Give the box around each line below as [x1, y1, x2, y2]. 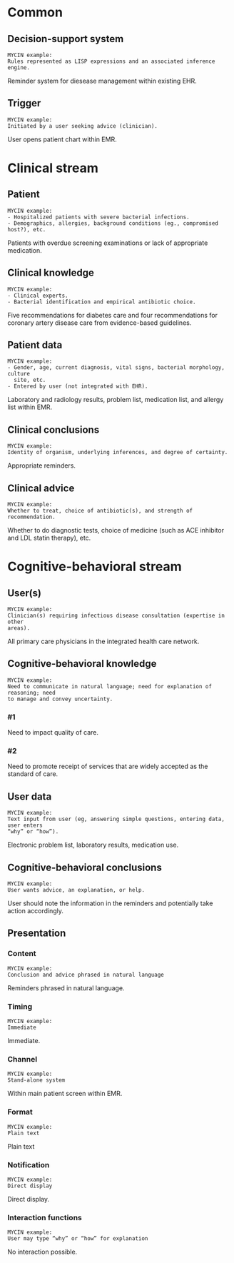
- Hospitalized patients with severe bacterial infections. [7, 213, 190, 221]
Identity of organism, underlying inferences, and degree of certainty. [7, 449, 228, 456]
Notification [7, 1159, 50, 1169]
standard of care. [7, 770, 58, 778]
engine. [7, 64, 31, 71]
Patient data [7, 339, 63, 351]
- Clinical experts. [7, 292, 69, 299]
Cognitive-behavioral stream [7, 558, 182, 575]
